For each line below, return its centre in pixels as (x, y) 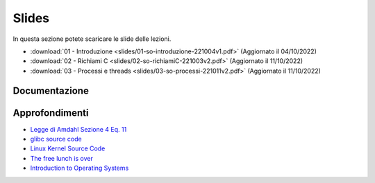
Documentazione (51, 90)
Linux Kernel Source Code (68, 148)
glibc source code (56, 139)
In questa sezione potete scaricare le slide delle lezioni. (92, 39)
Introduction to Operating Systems (80, 168)
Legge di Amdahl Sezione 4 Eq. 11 (78, 129)
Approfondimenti (51, 113)
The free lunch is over (61, 158)
